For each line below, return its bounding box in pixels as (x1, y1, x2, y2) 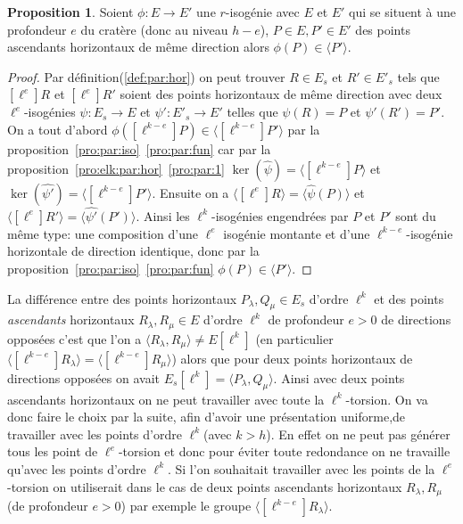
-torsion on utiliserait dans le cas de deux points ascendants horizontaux (7, 477, 402, 495)
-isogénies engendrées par (211, 206, 349, 225)
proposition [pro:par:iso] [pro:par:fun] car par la (7, 139, 271, 158)
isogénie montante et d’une (223, 224, 370, 242)
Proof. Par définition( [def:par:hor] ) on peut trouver (7, 67, 285, 86)
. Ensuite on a (152, 183, 229, 201)
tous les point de (7, 442, 98, 461)
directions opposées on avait (7, 368, 160, 387)
